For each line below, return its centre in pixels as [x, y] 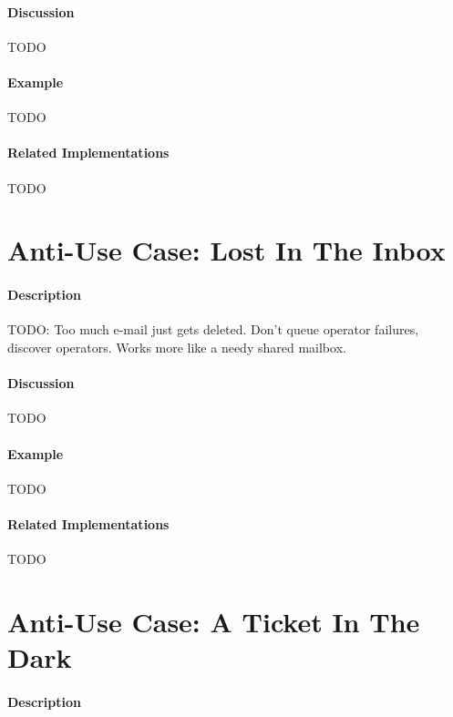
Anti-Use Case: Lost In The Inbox [226, 250]
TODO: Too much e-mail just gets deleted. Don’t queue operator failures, [213, 329]
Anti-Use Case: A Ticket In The [214, 621]
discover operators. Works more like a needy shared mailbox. [177, 347]
